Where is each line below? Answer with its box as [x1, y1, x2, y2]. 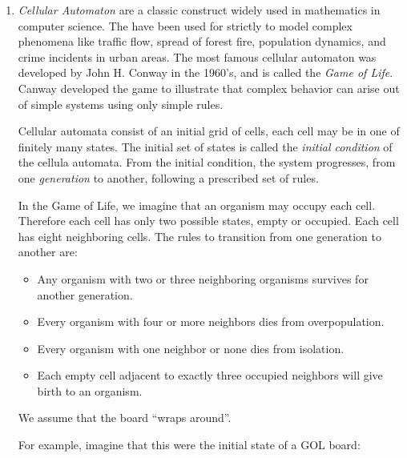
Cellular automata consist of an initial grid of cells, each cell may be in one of [18, 123, 400, 139]
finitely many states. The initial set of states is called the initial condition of [18, 138, 393, 155]
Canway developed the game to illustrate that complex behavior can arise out [18, 79, 400, 96]
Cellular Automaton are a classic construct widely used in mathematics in [18, 2, 381, 18]
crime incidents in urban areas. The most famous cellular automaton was [18, 48, 377, 65]
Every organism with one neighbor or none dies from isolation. [37, 339, 345, 356]
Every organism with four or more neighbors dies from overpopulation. [37, 313, 385, 330]
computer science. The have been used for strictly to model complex [18, 17, 353, 34]
